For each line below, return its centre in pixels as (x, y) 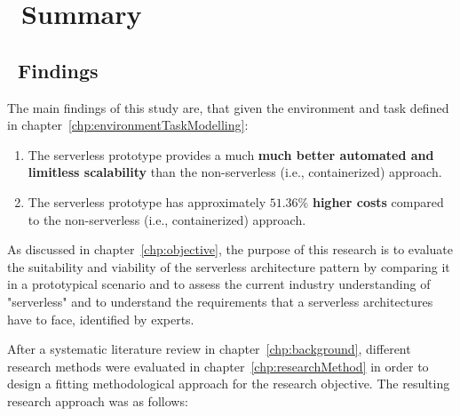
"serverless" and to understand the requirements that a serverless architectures (220, 301)
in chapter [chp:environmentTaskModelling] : (128, 125)
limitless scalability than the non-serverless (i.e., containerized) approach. (235, 172)
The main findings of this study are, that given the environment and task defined (228, 107)
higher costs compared (378, 201)
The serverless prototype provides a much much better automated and (231, 154)
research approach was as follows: (98, 400)
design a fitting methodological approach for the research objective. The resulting (229, 384)
